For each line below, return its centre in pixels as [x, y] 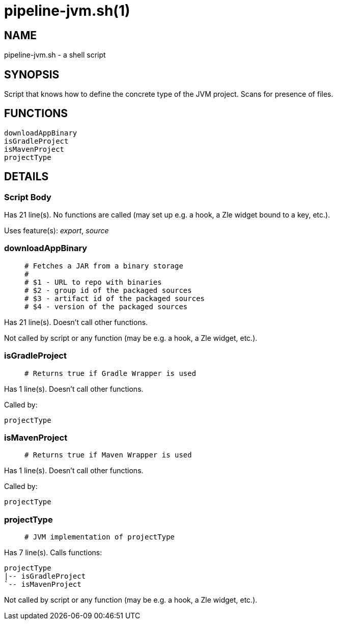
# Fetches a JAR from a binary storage [104, 266]
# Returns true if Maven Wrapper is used [108, 455]
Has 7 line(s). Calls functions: [53, 553]
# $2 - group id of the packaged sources [108, 290]
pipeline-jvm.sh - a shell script [55, 55]
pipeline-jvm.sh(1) [67, 11]
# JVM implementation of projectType [100, 537]
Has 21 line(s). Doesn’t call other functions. [76, 322]
